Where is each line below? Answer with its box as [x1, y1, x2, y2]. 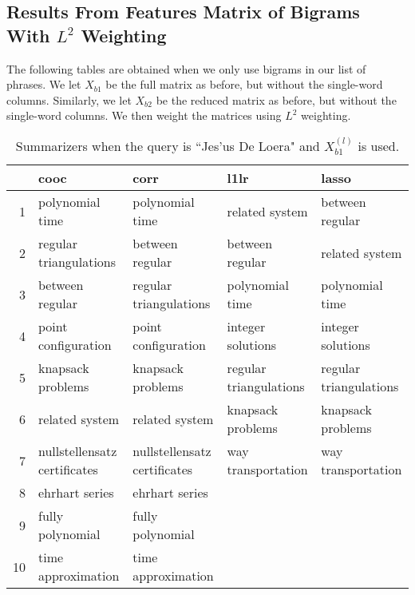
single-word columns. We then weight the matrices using [6, 107, 282, 124]
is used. [358, 136, 400, 155]
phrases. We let [6, 76, 81, 93]
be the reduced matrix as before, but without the [156, 91, 397, 108]
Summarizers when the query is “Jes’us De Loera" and [15, 136, 320, 155]
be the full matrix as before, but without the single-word [105, 76, 383, 93]
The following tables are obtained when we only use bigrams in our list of [6, 60, 366, 77]
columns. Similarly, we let [6, 91, 132, 108]
